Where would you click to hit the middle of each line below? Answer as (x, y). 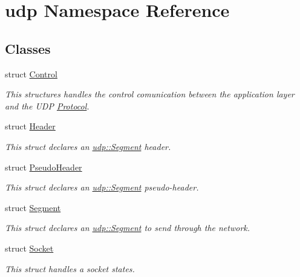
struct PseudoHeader (44, 167)
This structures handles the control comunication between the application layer (150, 94)
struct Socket (29, 248)
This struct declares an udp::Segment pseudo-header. (102, 187)
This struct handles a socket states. (70, 268)
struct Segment (33, 207)
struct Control (31, 73)
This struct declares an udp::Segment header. (88, 146)
